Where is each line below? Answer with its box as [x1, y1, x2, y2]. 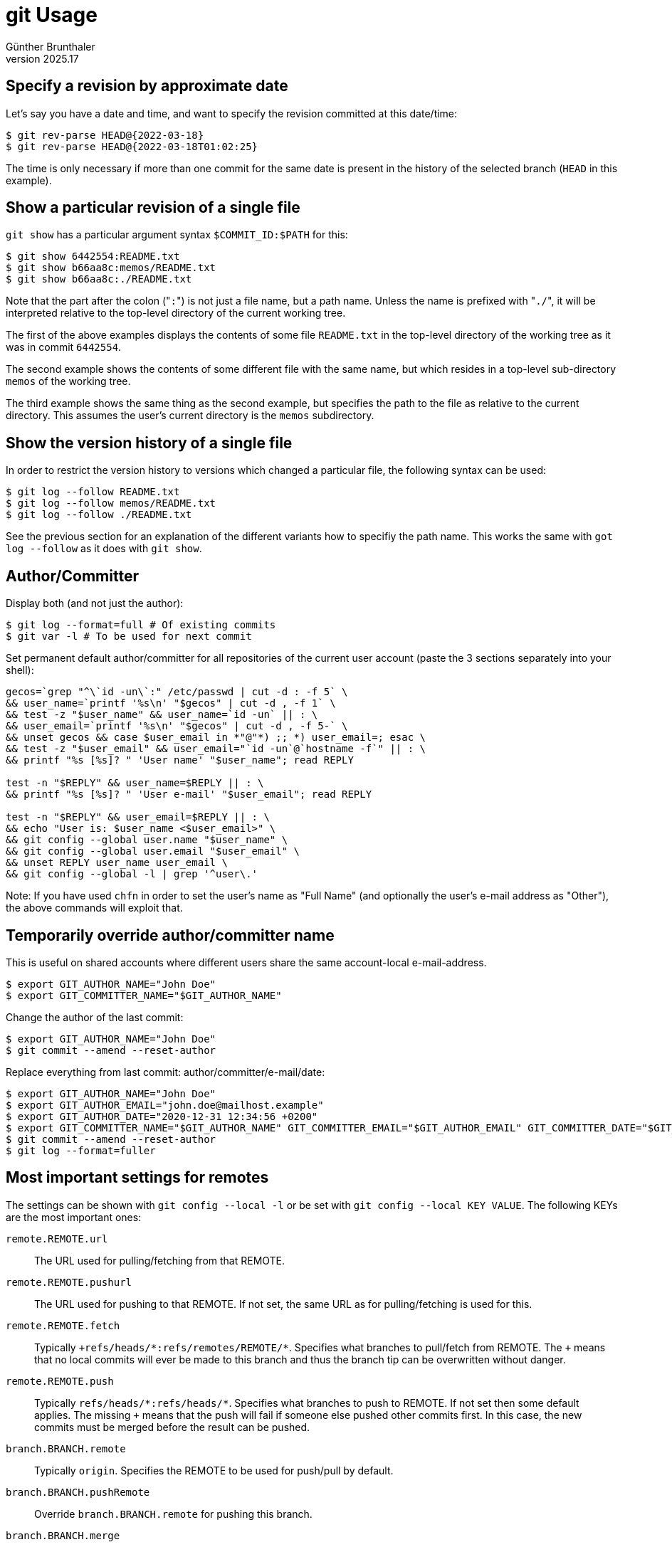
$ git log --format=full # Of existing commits [6, 619, 276, 631]
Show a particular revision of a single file [6, 199, 300, 217]
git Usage [6, 3, 98, 27]
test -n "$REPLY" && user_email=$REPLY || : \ [6, 811, 270, 823]
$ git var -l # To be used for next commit [6, 630, 252, 643]
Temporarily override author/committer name [6, 926, 335, 944]
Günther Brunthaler [6, 40, 95, 53]
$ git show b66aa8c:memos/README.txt [6, 262, 216, 274]
